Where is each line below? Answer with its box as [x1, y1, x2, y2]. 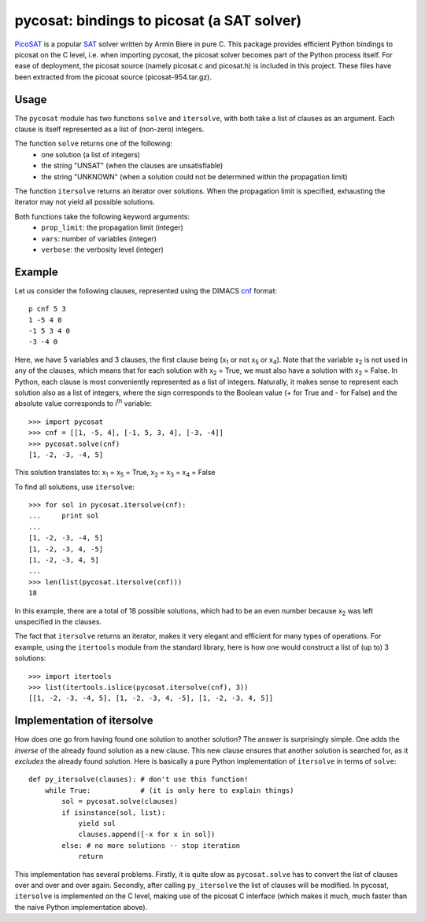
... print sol [28, 511, 100, 521]
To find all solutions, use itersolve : [14, 482, 135, 492]
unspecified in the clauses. [14, 617, 102, 626]
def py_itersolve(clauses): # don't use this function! [28, 775, 249, 784]
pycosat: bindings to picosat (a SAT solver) [14, 12, 302, 29]
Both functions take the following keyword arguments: [14, 212, 190, 221]
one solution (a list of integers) [41, 149, 141, 159]
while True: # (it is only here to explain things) [44, 786, 294, 794]
